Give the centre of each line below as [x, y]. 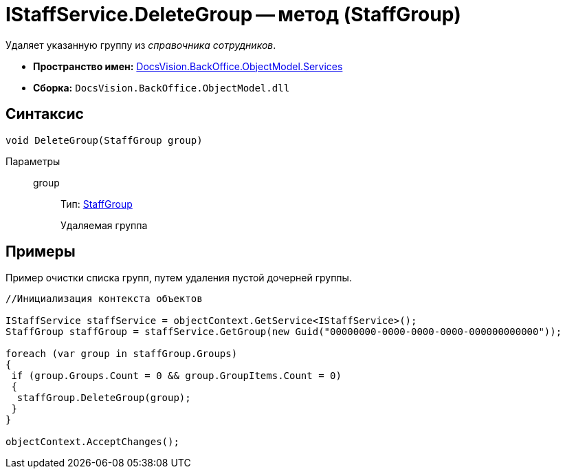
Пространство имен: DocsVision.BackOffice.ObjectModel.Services [188, 66]
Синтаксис [45, 114]
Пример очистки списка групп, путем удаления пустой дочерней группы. [179, 278]
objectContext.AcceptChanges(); [92, 442]
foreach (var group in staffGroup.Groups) [122, 354]
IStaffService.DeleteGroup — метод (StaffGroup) [233, 14]
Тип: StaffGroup [97, 204]
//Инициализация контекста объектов [104, 299]
